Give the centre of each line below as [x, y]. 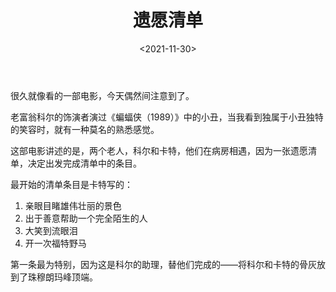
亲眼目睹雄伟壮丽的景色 [73, 205]
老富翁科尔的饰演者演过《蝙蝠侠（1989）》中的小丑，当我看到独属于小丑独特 [167, 117]
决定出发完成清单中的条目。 [84, 163]
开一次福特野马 [55, 243]
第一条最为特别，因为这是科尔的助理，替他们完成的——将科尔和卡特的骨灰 [163, 264]
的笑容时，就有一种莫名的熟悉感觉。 [85, 129]
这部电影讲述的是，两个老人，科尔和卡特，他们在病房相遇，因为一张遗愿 [159, 150]
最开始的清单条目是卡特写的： [71, 184]
